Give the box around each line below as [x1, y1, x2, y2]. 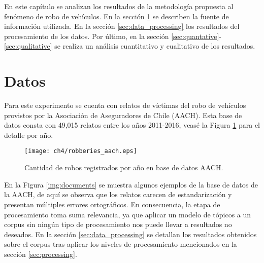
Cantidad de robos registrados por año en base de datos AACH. [24, 162, 223, 173]
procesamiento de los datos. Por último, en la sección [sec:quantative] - [4, 30, 222, 41]
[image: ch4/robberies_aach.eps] [24, 147, 137, 155]
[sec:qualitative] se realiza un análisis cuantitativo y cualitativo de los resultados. [4, 41, 255, 51]
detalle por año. [4, 129, 53, 140]
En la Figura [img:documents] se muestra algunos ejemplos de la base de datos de [4, 179, 258, 190]
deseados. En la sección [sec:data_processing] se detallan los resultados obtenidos [4, 229, 257, 239]
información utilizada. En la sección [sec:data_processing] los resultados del [4, 21, 240, 31]
